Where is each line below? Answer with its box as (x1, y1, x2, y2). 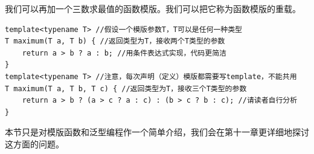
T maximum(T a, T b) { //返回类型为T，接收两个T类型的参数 (5, 37, 225, 46)
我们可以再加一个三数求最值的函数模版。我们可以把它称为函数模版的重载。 (5, 2, 301, 14)
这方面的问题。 (5, 137, 64, 150)
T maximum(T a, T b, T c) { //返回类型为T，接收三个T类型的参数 (5, 84, 247, 93)
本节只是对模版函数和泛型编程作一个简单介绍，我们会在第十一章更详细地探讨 (5, 126, 309, 138)
